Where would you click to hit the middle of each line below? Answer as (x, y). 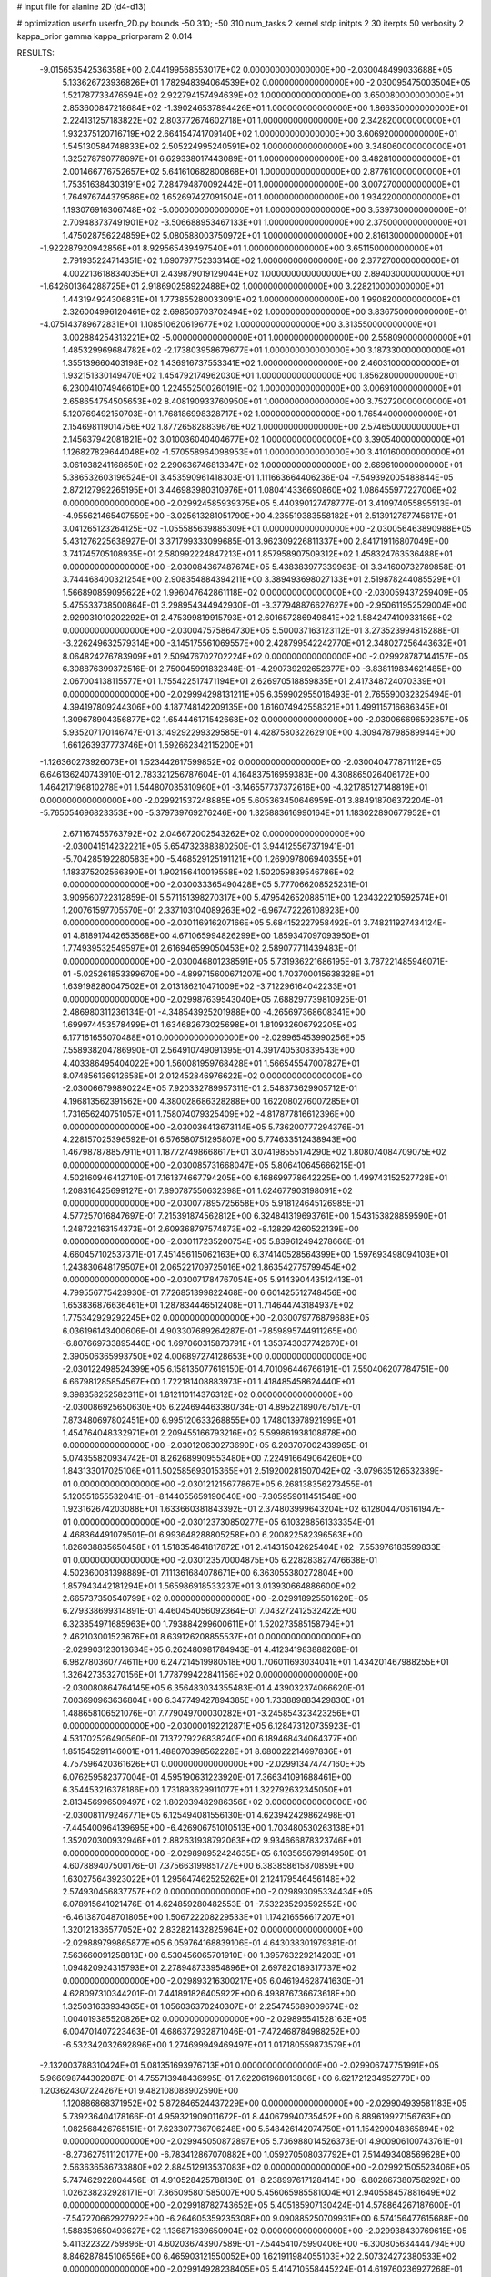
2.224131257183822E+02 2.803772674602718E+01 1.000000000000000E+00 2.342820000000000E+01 (261, 121)
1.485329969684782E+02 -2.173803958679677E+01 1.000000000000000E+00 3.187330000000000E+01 (264, 350)
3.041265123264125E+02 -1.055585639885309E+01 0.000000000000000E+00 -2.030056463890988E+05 (267, 528)
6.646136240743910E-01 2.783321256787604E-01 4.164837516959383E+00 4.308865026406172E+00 (235, 775)
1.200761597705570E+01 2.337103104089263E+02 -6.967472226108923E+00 (211, 910)
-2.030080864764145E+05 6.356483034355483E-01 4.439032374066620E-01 (213, 1687)
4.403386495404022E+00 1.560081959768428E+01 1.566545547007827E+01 (211, 1063)
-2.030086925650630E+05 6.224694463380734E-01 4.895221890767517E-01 (211, 1407)
